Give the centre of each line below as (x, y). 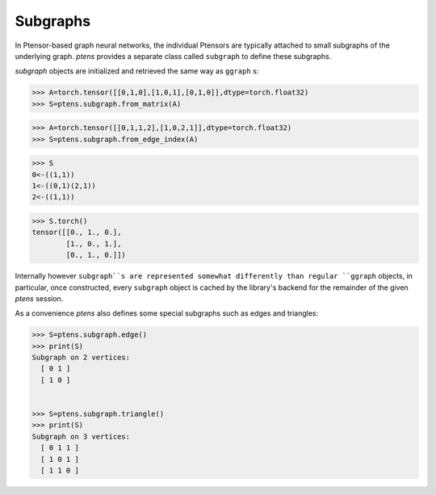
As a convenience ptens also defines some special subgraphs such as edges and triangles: (167, 313)
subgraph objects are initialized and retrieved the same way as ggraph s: (137, 71)
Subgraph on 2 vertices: (81, 358)
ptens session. (39, 298)
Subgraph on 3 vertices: (81, 436)
